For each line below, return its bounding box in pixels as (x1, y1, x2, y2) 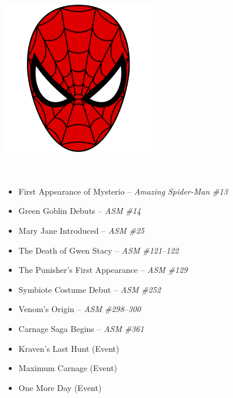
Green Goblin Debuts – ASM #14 (18, 205, 141, 217)
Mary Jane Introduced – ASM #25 (18, 224, 145, 236)
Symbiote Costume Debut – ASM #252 (18, 283, 161, 295)
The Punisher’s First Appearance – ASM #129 (18, 264, 188, 276)
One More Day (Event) (18, 381, 102, 393)
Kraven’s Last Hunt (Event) (18, 342, 119, 354)
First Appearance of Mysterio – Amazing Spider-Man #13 (18, 185, 228, 197)
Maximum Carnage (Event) (18, 362, 118, 374)
